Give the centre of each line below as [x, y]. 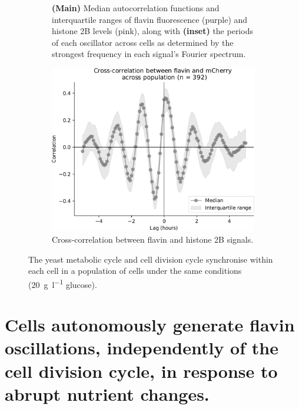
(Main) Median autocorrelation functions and [136, 8]
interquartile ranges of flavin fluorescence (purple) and [150, 19]
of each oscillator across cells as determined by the [143, 42]
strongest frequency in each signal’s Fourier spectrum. [149, 54]
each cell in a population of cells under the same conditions [135, 271]
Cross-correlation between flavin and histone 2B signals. [153, 239]
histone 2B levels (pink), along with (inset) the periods [152, 31]
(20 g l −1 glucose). [63, 283]
